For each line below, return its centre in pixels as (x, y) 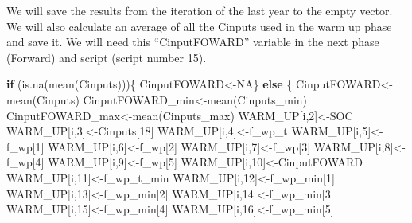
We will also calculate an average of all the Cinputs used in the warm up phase (199, 26)
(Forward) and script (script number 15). (107, 57)
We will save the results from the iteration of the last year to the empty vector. (200, 10)
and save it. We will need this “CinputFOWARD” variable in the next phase (193, 42)
